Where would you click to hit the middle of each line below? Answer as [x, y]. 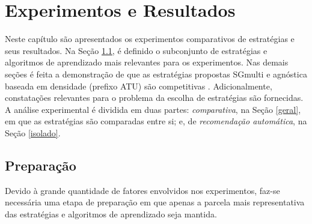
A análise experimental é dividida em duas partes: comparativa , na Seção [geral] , [153, 109]
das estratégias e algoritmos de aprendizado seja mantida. [111, 213]
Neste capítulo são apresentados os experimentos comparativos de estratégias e [150, 39]
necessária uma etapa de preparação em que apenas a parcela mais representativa [155, 202]
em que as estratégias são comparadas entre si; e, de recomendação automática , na [156, 121]
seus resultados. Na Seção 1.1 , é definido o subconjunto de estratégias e [136, 50]
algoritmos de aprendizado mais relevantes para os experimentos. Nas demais [147, 62]
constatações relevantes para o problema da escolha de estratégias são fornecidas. [154, 98]
